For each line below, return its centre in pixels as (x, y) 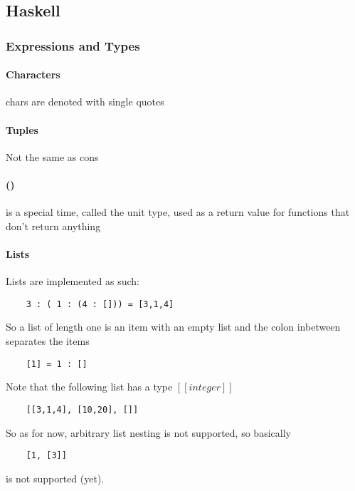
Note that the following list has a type (89, 387)
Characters (33, 74)
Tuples (22, 129)
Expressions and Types (73, 45)
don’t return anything (53, 226)
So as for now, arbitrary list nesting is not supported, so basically (148, 432)
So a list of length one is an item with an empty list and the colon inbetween (173, 327)
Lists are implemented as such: (73, 281)
